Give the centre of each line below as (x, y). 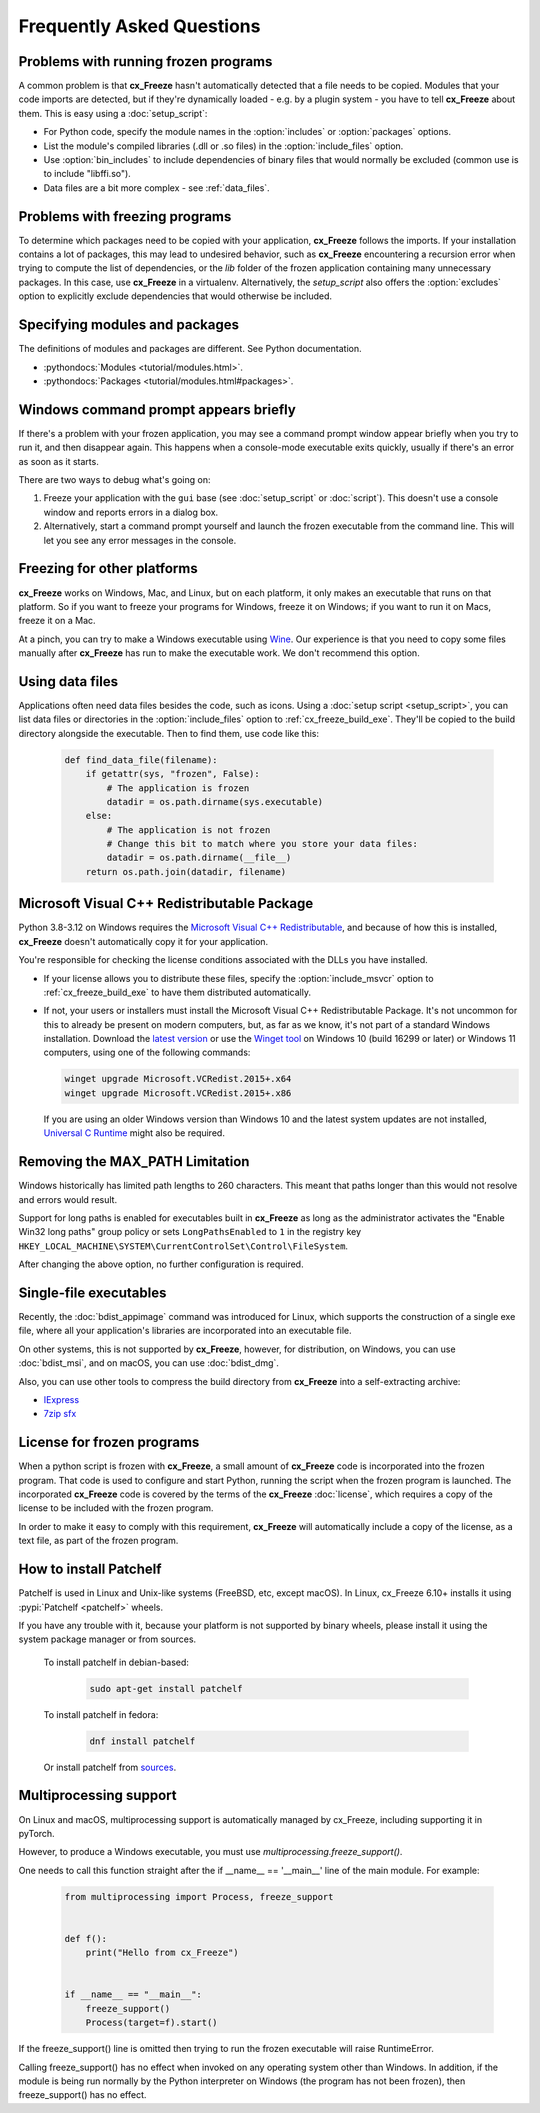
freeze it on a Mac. (57, 621)
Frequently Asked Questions (139, 26)
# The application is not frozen (188, 829)
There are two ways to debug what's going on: (114, 480)
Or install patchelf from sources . (110, 1767)
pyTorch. (36, 1833)
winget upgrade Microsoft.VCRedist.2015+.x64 (178, 1079)
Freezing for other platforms (108, 568)
